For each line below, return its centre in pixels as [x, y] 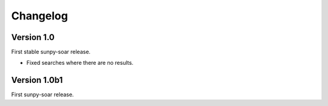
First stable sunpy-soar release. [51, 52]
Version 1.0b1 [37, 80]
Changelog [39, 16]
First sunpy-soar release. [43, 94]
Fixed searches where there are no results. [80, 63]
